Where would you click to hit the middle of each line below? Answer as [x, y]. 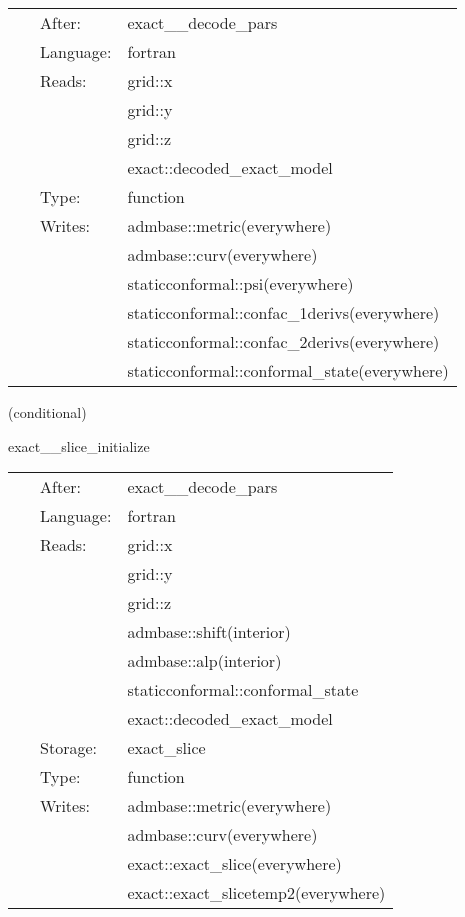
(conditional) [47, 412]
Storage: [68, 748]
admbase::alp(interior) [204, 661]
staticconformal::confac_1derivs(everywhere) [283, 312]
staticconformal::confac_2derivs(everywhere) [283, 341]
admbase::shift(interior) [209, 632]
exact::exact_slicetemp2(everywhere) [256, 893]
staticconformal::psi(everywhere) [240, 283]
